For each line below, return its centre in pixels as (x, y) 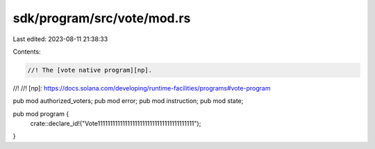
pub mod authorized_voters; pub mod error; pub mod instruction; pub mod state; (128, 101)
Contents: (27, 52)
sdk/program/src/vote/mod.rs (102, 18)
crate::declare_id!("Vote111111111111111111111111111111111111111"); (116, 124)
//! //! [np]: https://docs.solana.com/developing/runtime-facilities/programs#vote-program (142, 88)
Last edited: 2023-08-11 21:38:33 (60, 39)
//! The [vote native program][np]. (90, 70)
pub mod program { (41, 113)
